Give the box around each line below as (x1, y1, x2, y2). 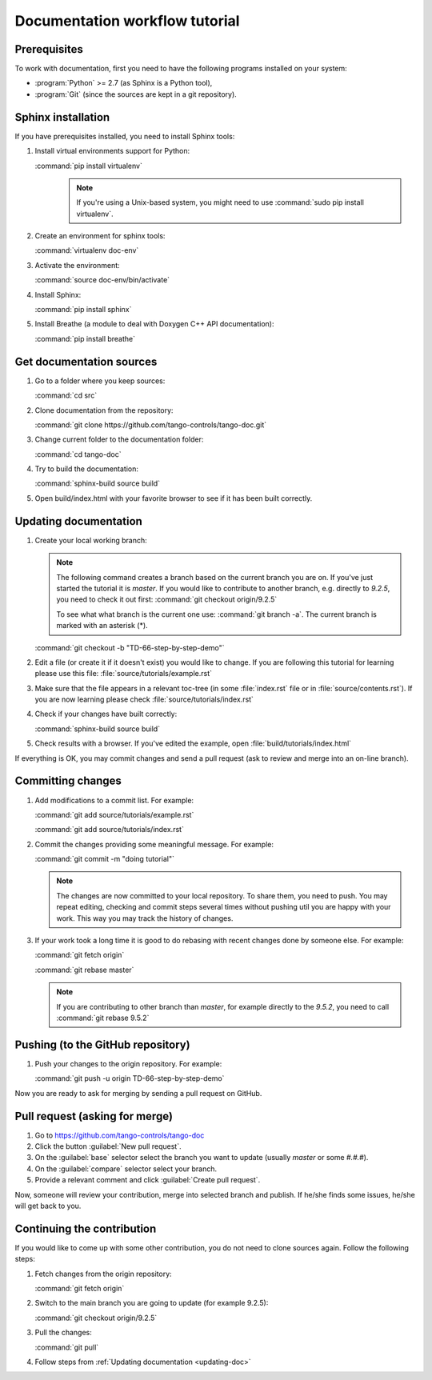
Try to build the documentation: (34, 464, 139, 474)
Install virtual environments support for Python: (34, 146, 190, 156)
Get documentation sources (14, 354, 158, 368)
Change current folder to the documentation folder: (34, 434, 204, 444)
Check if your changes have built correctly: (34, 709, 178, 719)
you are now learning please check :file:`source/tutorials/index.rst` (34, 694, 254, 704)
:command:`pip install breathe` (34, 334, 136, 343)
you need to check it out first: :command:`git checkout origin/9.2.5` (56, 594, 278, 604)
